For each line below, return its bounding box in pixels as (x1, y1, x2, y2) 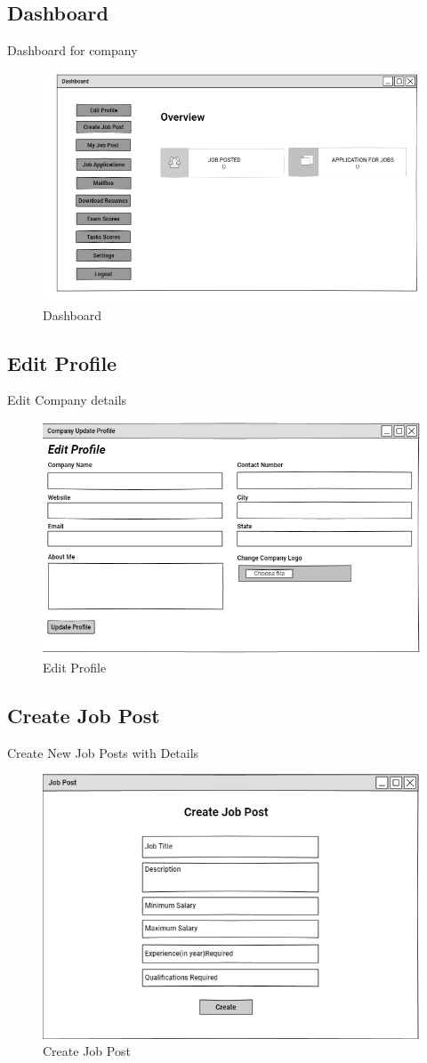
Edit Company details (7, 391, 127, 409)
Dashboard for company (7, 41, 138, 60)
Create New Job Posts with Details (7, 743, 199, 761)
